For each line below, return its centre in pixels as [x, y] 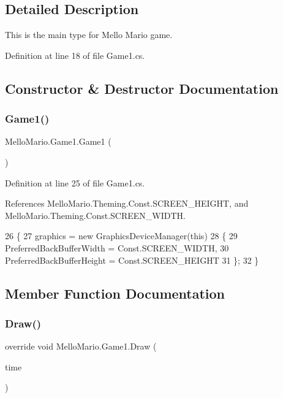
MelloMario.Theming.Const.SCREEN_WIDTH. [95, 215]
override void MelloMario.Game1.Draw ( [81, 346]
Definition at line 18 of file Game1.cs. [75, 55]
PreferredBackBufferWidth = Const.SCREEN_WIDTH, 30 [117, 247]
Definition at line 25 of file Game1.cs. [75, 182]
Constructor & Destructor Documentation [142, 88]
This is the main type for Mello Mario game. [89, 35]
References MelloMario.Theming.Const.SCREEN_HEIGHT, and [127, 203]
